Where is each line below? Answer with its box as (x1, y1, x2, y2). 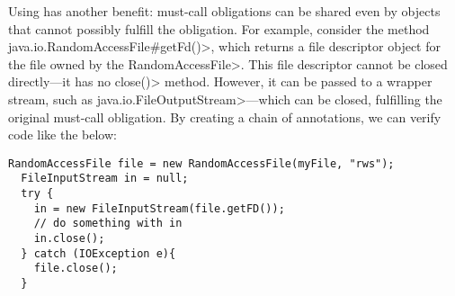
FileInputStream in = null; (21, 172, 189, 185)
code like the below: (8, 125, 117, 144)
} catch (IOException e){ (21, 247, 176, 260)
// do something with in (33, 217, 183, 230)
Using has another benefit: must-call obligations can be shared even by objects (8, 2, 441, 20)
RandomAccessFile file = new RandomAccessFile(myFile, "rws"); (8, 157, 395, 170)
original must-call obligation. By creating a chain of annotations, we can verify (8, 107, 442, 126)
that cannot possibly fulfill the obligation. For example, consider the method (8, 19, 430, 38)
